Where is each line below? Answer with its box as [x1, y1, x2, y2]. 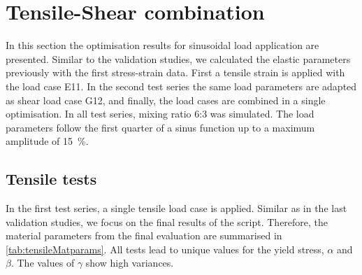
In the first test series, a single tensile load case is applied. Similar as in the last [6, 201, 347, 216]
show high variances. [85, 255, 174, 270]
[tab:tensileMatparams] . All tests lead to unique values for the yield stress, [6, 241, 324, 256]
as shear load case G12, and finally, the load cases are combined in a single [6, 92, 326, 107]
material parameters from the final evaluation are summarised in [6, 228, 282, 243]
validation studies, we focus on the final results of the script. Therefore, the [6, 214, 328, 229]
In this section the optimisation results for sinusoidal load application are [6, 38, 319, 52]
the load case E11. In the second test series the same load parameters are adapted [6, 78, 357, 93]
